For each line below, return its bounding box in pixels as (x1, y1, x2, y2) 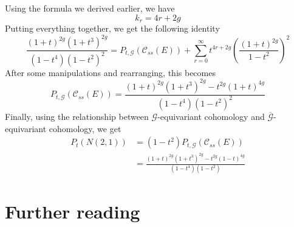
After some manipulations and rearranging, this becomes (5, 66, 216, 79)
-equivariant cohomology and (157, 110, 265, 122)
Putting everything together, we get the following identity (5, 22, 220, 35)
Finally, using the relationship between (5, 110, 149, 122)
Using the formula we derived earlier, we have (5, 2, 175, 14)
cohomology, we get (49, 122, 121, 134)
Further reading (5, 198, 140, 223)
